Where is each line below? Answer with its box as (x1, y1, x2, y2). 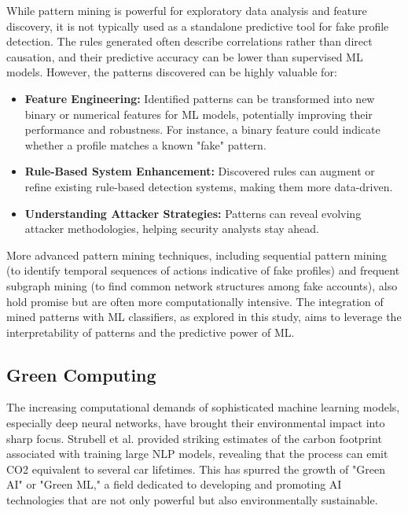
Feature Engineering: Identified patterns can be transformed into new (24, 90, 375, 106)
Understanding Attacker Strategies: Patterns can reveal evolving (24, 205, 362, 221)
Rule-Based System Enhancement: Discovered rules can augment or (24, 163, 375, 179)
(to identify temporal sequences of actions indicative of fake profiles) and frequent (6, 262, 400, 279)
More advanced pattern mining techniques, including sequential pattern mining (6, 246, 388, 263)
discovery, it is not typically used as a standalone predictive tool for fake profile (6, 17, 389, 34)
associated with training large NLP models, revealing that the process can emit (6, 445, 388, 462)
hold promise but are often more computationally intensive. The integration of (6, 293, 384, 309)
